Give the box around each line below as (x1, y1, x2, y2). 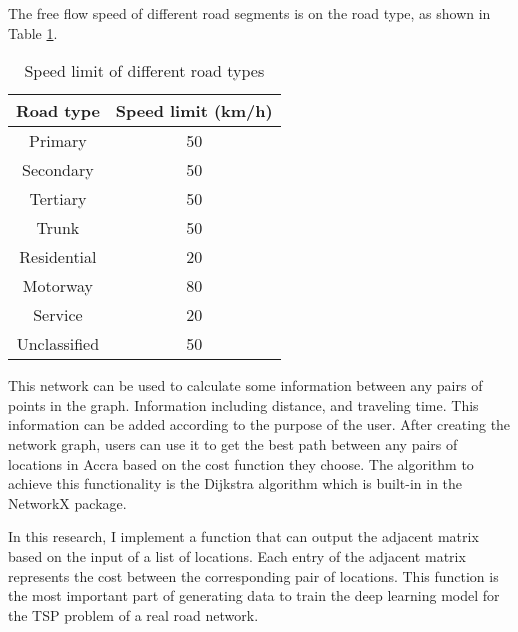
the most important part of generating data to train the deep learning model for (8, 585, 500, 606)
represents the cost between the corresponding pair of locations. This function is (8, 565, 499, 586)
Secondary (22, 158, 94, 182)
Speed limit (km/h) (115, 99, 273, 123)
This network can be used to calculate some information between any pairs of (8, 375, 483, 396)
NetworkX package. (8, 492, 127, 513)
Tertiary (29, 187, 87, 211)
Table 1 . (8, 22, 58, 43)
